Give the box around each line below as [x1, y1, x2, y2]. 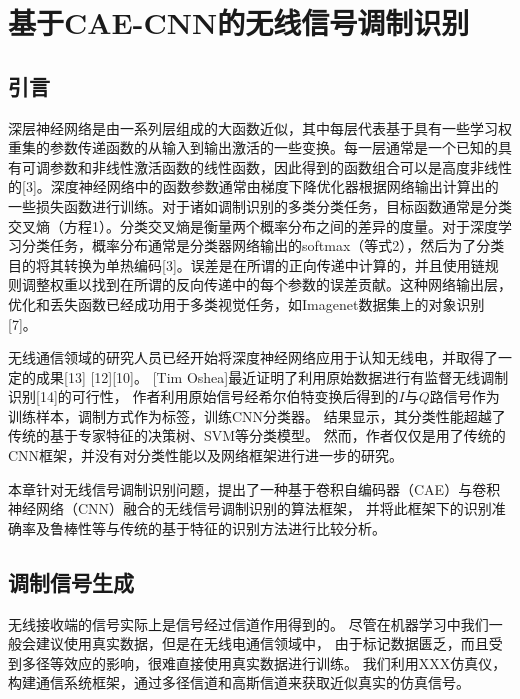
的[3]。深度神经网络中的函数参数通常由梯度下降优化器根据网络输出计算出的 [8, 176, 499, 197]
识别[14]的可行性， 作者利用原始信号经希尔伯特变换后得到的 [8, 386, 399, 407]
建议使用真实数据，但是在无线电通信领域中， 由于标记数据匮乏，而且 [35, 633, 489, 654]
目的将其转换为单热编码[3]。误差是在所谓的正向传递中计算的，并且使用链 [8, 254, 485, 275]
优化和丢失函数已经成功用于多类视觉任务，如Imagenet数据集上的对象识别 [8, 293, 485, 314]
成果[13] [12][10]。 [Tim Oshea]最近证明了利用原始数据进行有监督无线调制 [35, 366, 509, 387]
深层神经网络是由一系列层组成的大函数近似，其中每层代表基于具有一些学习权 [8, 117, 512, 138]
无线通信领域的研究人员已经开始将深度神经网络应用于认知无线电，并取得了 [8, 347, 498, 368]
